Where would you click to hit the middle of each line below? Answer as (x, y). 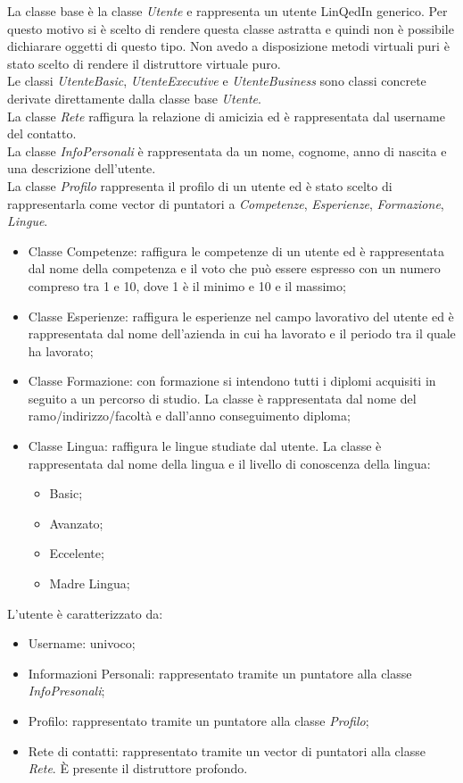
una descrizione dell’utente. (82, 168)
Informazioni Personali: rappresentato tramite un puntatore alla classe (220, 673)
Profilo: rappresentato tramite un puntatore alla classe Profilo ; (198, 721)
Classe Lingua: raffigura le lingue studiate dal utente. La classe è (205, 446)
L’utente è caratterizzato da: (85, 613)
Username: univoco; (82, 643)
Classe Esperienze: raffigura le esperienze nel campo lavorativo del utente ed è (241, 316)
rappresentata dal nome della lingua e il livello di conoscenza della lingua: (229, 463)
